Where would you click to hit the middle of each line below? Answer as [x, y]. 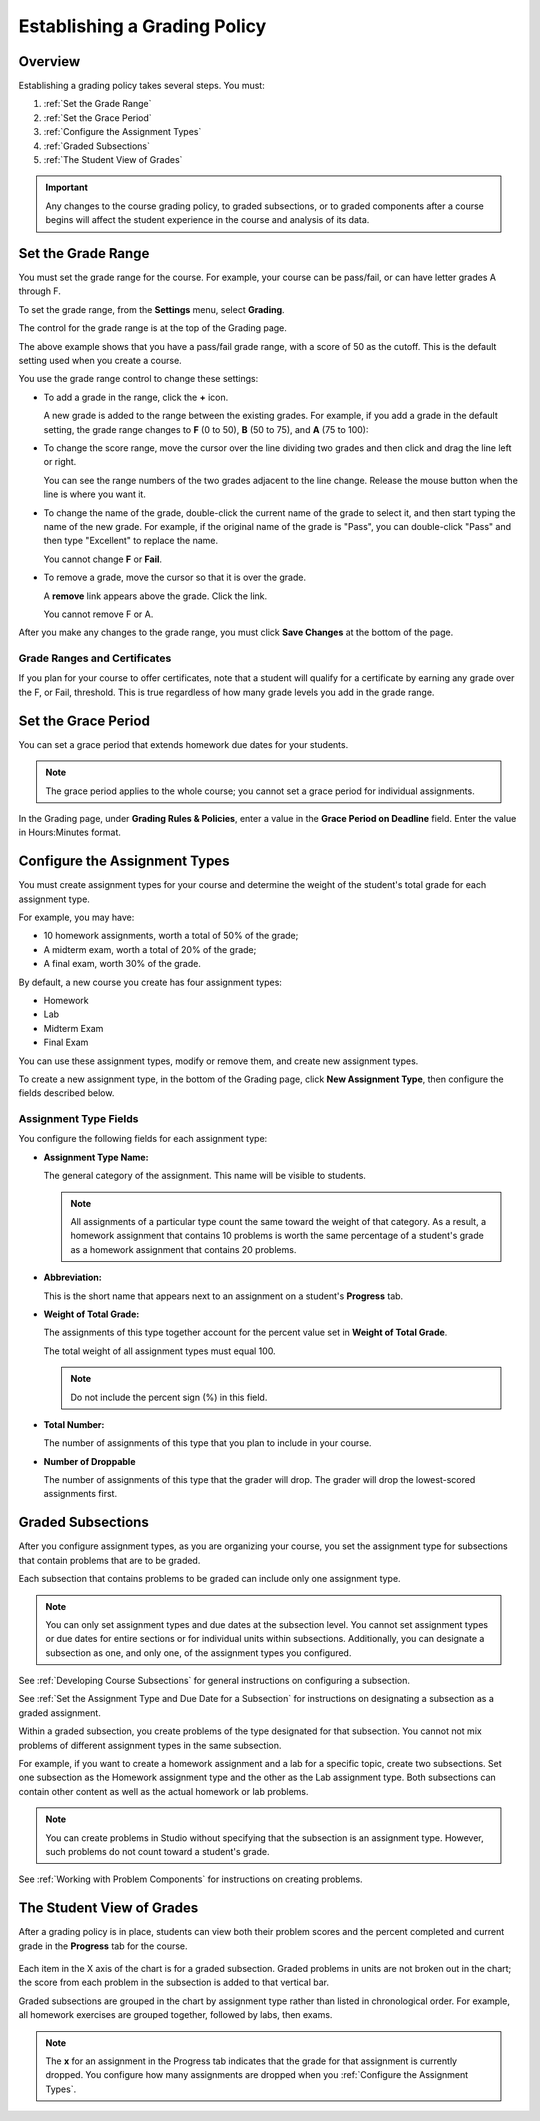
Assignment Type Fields [78, 1119]
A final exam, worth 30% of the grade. [122, 964]
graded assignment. [60, 1712]
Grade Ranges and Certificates [95, 658]
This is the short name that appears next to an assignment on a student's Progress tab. [223, 1296]
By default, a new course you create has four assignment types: [150, 982]
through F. [40, 291]
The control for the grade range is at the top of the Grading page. [152, 328]
